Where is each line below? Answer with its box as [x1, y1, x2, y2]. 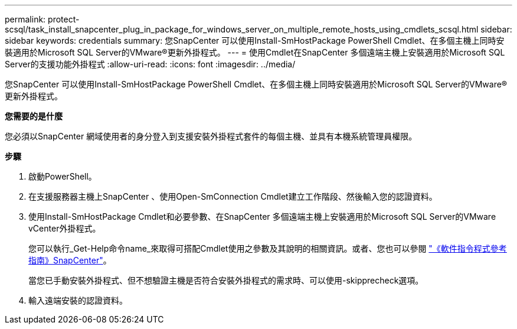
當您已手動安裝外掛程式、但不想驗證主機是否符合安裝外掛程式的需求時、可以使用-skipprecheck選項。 [28, 275, 424, 285]
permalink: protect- [5, 14, 80, 24]
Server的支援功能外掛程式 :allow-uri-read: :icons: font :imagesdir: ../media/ [5, 59, 296, 69]
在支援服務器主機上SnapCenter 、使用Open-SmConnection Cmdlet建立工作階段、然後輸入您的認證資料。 [28, 191, 437, 201]
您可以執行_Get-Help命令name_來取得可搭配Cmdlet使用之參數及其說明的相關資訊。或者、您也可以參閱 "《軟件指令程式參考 [28, 243, 507, 253]
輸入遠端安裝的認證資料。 [28, 295, 127, 305]
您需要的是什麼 [5, 111, 63, 121]
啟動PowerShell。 [28, 171, 97, 181]
